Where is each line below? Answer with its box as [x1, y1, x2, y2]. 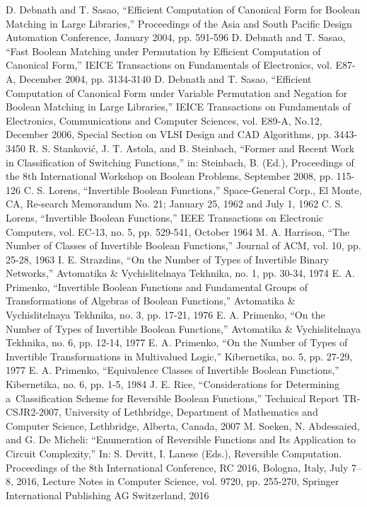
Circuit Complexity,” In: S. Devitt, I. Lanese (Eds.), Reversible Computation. [6, 446, 342, 460]
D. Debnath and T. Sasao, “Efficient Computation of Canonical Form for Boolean [6, 2, 361, 16]
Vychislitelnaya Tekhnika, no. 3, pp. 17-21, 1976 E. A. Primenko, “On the [6, 307, 325, 322]
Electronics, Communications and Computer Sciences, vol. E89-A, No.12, [6, 113, 322, 127]
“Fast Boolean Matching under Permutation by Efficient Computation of [6, 43, 321, 58]
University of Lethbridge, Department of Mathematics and [64, 404, 318, 419]
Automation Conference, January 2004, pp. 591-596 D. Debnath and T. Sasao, [6, 30, 346, 45]
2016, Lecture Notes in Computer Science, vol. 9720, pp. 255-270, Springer [16, 474, 339, 489]
